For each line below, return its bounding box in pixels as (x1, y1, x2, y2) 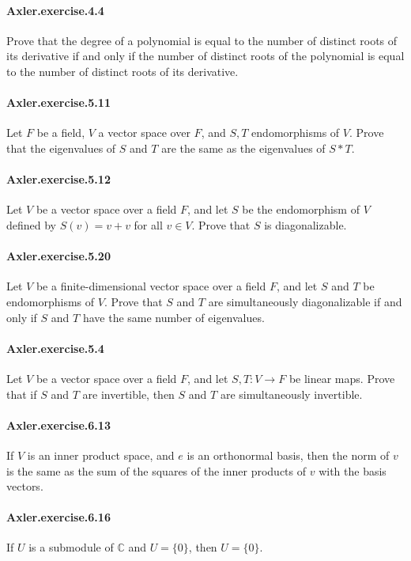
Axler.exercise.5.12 (6, 171, 111, 188)
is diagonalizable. (264, 216, 347, 233)
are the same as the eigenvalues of (161, 139, 326, 156)
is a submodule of (28, 539, 114, 555)
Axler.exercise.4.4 (6, 2, 104, 18)
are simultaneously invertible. (220, 385, 363, 402)
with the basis (319, 462, 386, 479)
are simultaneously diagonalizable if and (208, 293, 402, 309)
